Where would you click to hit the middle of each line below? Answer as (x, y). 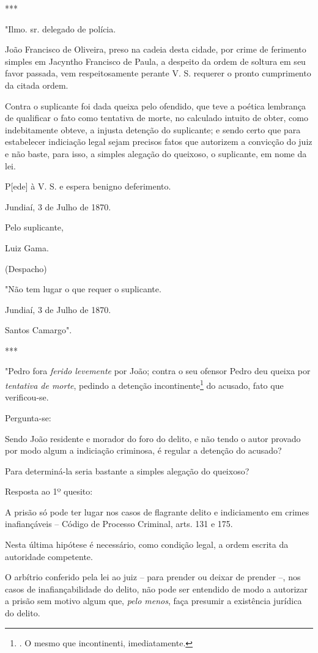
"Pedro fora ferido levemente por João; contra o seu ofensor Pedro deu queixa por (158, 371)
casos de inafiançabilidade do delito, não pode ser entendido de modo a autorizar (157, 588)
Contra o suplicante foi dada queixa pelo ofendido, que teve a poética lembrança (156, 105)
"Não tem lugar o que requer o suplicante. (83, 289)
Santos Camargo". (39, 330)
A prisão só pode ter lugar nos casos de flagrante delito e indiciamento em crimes (157, 511)
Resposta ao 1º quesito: (49, 491)
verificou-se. (27, 397)
